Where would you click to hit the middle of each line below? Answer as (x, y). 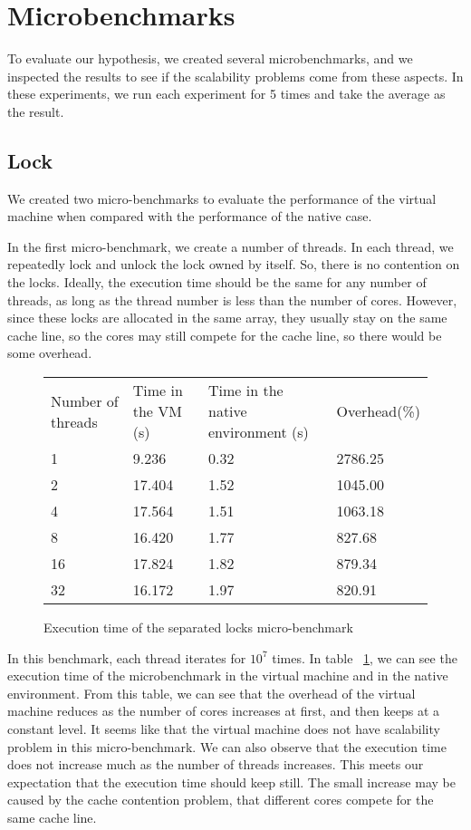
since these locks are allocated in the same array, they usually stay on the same (227, 318)
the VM (157, 411)
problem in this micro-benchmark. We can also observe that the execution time (227, 746)
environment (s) (259, 432)
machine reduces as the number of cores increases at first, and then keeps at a (224, 711)
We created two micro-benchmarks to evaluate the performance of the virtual (222, 198)
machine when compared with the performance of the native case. (190, 216)
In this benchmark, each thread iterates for (127, 657)
